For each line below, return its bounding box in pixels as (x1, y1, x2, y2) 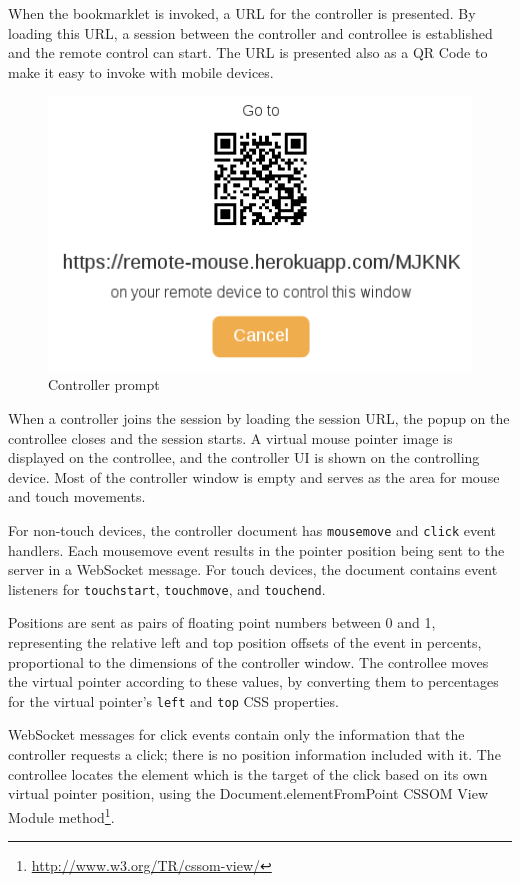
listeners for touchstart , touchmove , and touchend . (8, 578, 326, 599)
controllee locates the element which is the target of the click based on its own (8, 763, 488, 784)
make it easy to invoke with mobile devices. (8, 61, 274, 82)
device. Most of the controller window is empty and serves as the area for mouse (8, 466, 500, 487)
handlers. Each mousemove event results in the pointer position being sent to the (8, 539, 505, 560)
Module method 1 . (8, 803, 115, 827)
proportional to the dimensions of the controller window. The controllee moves (8, 651, 489, 672)
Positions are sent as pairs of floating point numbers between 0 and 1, (8, 612, 436, 633)
